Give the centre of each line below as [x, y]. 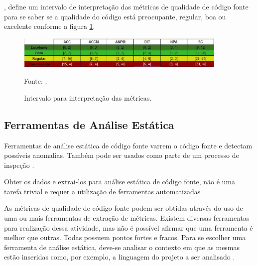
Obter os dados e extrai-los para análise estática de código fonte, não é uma [120, 182]
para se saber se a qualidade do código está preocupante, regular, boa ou [115, 16]
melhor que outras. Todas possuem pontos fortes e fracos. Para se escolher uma [125, 237]
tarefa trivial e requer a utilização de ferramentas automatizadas [102, 191]
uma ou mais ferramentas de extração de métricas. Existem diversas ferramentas [127, 218]
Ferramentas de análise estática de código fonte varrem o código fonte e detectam [128, 145]
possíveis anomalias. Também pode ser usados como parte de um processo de [122, 155]
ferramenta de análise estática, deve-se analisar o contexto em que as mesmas [122, 247]
